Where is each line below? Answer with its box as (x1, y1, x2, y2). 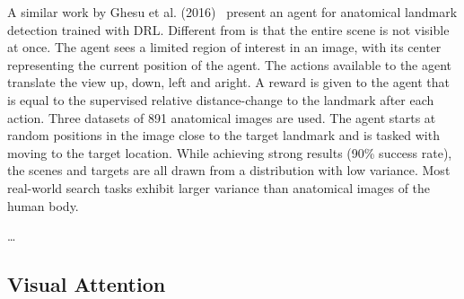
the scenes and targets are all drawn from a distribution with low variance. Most (7, 161, 451, 180)
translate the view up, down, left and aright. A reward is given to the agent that (7, 73, 451, 92)
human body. (7, 196, 79, 215)
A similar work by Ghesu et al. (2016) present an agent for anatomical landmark (7, 3, 458, 21)
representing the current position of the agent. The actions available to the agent (7, 55, 452, 74)
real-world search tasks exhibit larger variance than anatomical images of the (7, 178, 431, 197)
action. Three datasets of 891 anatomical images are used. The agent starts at (7, 108, 436, 127)
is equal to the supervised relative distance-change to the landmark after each (7, 90, 434, 109)
